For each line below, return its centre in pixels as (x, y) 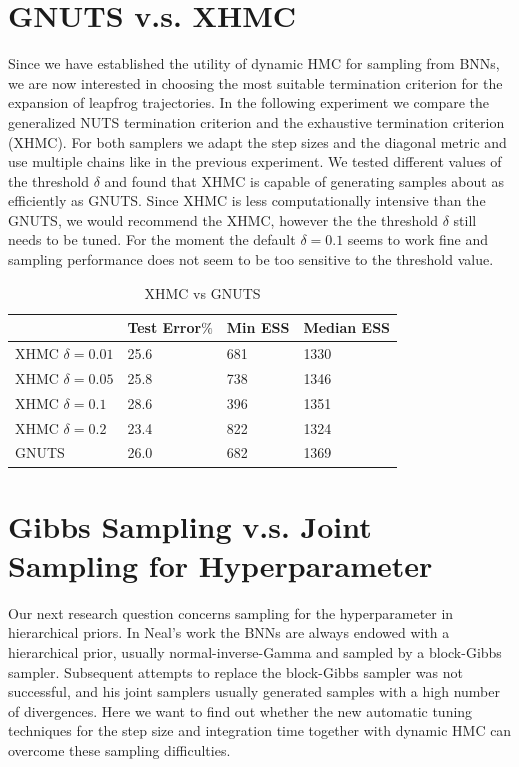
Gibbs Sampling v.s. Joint (190, 525)
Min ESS (258, 327)
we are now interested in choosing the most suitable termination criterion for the (255, 82)
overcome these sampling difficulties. (119, 750)
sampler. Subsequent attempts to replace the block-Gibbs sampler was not (235, 671)
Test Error (164, 327)
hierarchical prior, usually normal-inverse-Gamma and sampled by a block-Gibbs (255, 652)
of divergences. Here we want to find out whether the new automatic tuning (240, 710)
